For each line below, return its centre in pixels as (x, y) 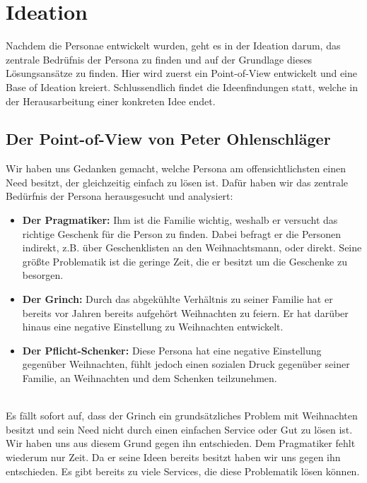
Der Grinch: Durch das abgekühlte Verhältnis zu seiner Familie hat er (177, 299)
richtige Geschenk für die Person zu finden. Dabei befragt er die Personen (182, 233)
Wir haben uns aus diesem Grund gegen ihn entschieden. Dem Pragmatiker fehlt (181, 443)
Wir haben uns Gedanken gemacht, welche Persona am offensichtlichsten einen (176, 168)
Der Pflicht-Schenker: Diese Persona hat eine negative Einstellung (172, 350)
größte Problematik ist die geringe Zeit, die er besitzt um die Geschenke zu (185, 261)
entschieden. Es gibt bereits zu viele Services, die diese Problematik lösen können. (183, 471)
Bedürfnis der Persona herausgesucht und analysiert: (120, 196)
